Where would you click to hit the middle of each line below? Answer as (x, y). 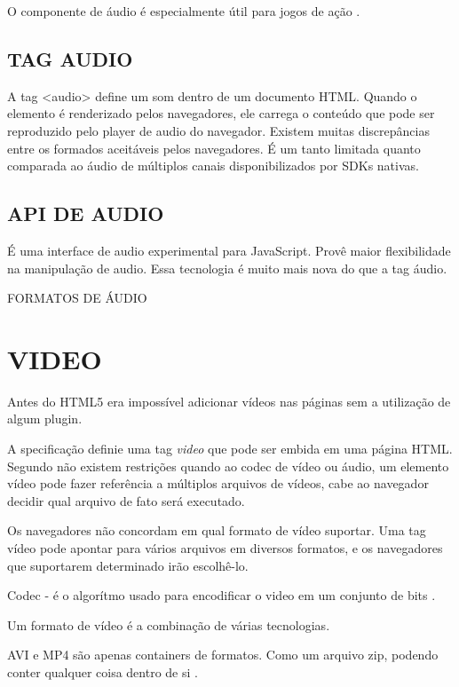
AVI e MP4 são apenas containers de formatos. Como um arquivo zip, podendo (223, 655)
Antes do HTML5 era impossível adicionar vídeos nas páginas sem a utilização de (229, 401)
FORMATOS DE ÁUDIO (77, 298)
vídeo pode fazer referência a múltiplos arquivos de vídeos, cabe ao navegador (218, 483)
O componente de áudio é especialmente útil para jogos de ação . (184, 11)
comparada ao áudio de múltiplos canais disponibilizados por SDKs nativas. (213, 166)
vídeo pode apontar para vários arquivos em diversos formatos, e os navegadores (225, 548)
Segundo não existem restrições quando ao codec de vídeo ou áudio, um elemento (228, 466)
